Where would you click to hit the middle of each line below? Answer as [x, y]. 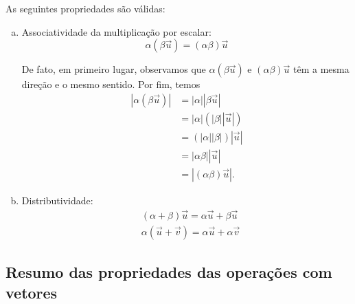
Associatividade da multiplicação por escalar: [116, 31]
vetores [32, 292]
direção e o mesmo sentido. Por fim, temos [111, 84]
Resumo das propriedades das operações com [169, 272]
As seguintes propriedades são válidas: [85, 8]
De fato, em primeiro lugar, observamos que [114, 69]
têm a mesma [321, 69]
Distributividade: [57, 200]
